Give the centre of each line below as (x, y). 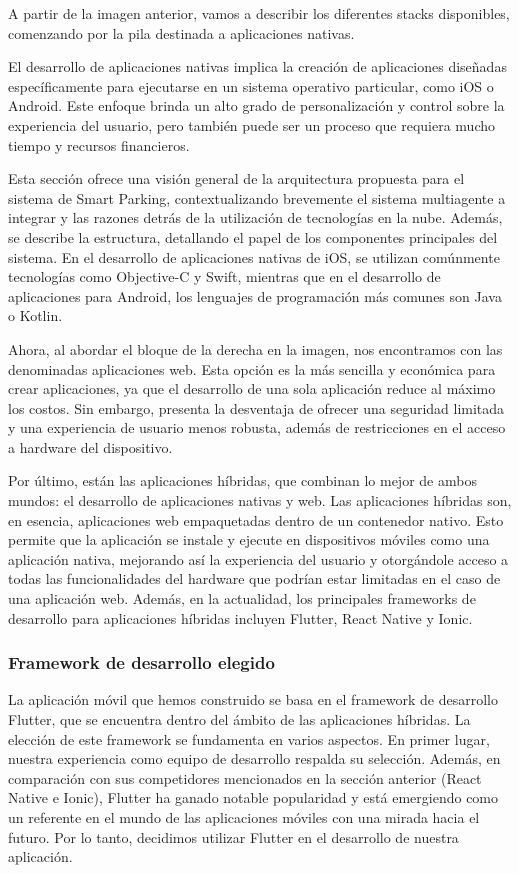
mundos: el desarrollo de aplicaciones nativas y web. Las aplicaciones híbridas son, (260, 500)
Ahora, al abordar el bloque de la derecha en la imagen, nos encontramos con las (255, 348)
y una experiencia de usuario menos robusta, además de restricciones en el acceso (257, 427)
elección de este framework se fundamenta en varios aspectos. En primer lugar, (249, 738)
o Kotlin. (35, 315)
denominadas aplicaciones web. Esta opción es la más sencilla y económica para (252, 368)
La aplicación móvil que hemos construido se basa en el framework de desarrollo (253, 699)
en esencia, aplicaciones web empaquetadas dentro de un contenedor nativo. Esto (256, 519)
